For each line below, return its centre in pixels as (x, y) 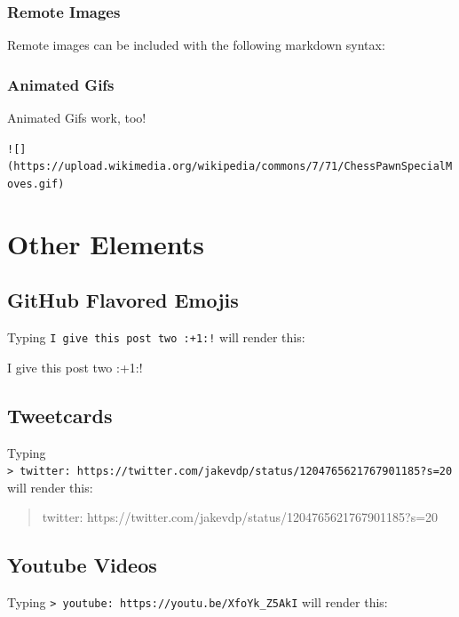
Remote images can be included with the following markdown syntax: (196, 45)
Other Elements (106, 243)
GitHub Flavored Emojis (123, 300)
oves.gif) (36, 184)
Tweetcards (60, 415)
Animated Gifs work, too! (77, 118)
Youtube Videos (82, 565)
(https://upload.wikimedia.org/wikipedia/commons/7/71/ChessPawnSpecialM (230, 167)
